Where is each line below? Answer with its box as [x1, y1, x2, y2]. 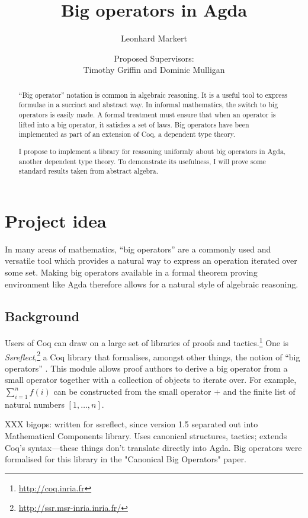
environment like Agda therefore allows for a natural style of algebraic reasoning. [5, 277, 299, 290]
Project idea [5, 208, 107, 232]
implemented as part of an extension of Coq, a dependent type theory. [18, 129, 235, 139]
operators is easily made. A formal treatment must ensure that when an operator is [18, 110, 276, 120]
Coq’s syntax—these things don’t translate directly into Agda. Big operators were [5, 441, 302, 453]
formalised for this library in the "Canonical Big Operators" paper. [5, 453, 246, 465]
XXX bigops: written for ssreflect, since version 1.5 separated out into [5, 418, 258, 430]
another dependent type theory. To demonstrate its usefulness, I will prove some [18, 156, 266, 166]
